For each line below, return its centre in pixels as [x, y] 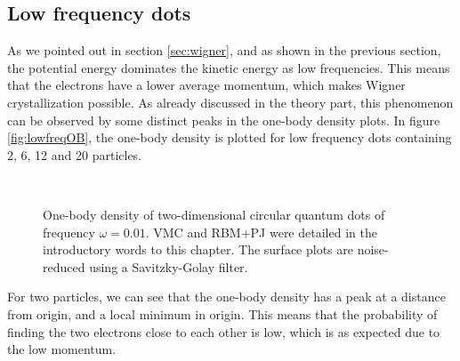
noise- [373, 249]
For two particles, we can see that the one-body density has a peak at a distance [226, 297]
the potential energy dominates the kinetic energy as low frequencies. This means [229, 67]
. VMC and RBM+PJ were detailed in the [261, 232]
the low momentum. [62, 349]
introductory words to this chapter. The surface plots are [198, 249]
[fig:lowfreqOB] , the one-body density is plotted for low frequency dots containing [230, 137]
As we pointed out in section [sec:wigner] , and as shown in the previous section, [224, 50]
